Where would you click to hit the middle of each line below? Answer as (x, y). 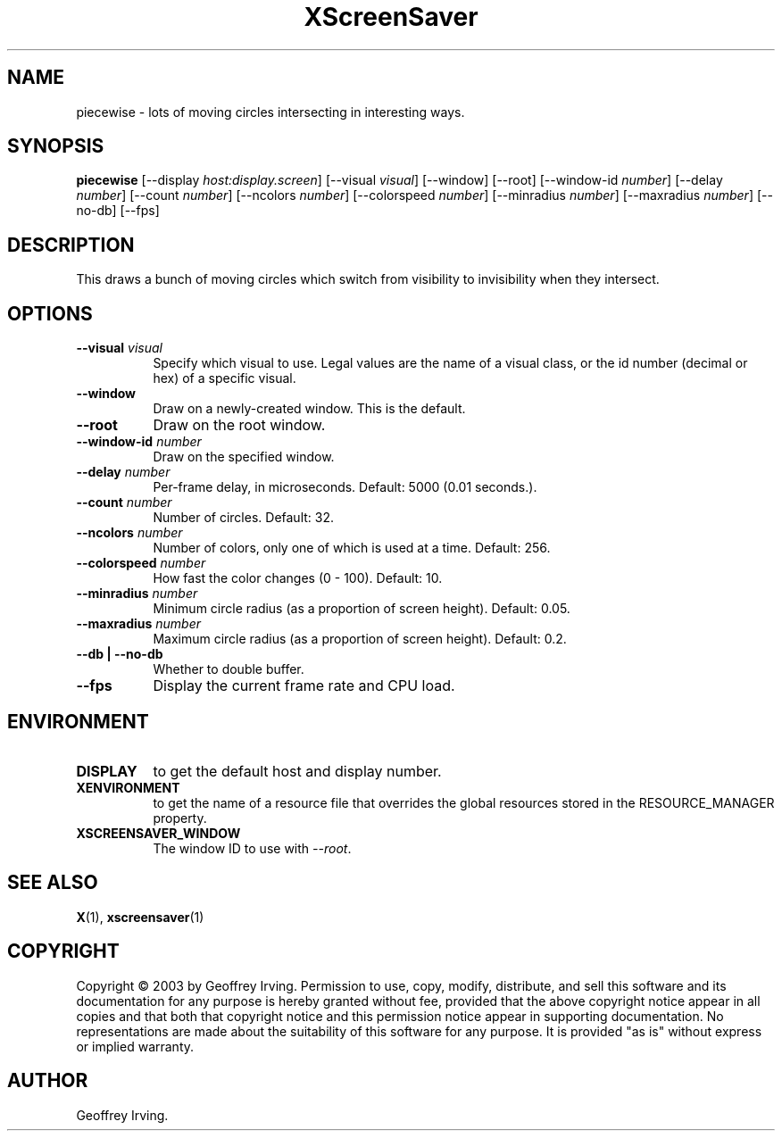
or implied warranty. (135, 1046)
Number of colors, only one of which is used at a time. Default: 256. (352, 548)
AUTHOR (48, 1081)
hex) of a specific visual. (225, 378)
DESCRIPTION (71, 245)
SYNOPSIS (56, 146)
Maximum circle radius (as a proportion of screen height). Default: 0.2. (360, 639)
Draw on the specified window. (244, 457)
